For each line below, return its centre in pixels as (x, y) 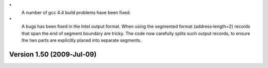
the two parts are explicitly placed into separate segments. (81, 40)
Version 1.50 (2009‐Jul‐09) (53, 54)
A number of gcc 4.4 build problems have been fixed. (76, 13)
